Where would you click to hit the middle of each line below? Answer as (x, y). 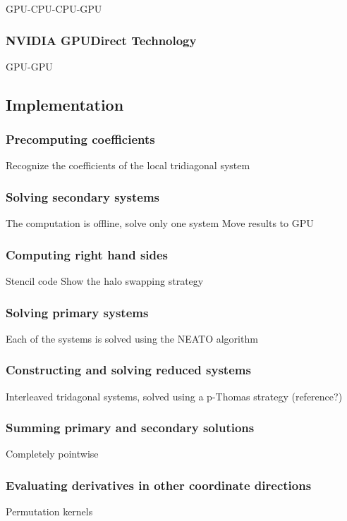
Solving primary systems (77, 312)
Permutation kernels (49, 511)
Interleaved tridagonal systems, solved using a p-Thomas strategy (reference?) (174, 396)
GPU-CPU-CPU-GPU (54, 8)
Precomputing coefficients (80, 139)
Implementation (65, 104)
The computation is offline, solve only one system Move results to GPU (160, 223)
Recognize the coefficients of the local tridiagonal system (128, 165)
